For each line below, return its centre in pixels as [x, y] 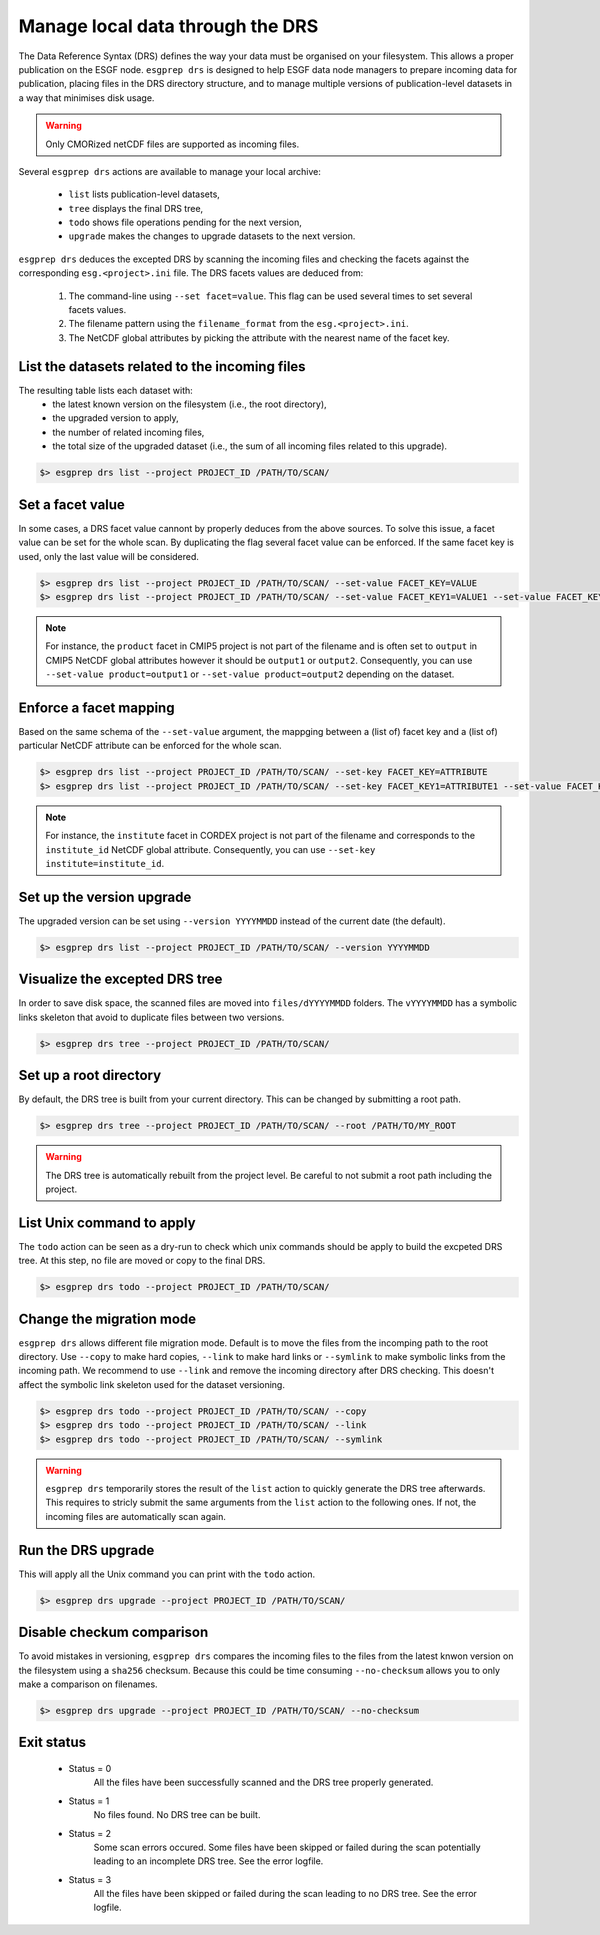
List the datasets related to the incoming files [162, 366]
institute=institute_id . [105, 863]
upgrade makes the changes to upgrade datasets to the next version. [212, 236]
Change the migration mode [107, 1318]
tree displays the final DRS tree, [136, 208]
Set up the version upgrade [105, 896]
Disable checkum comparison [113, 1632]
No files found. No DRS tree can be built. [177, 1815]
